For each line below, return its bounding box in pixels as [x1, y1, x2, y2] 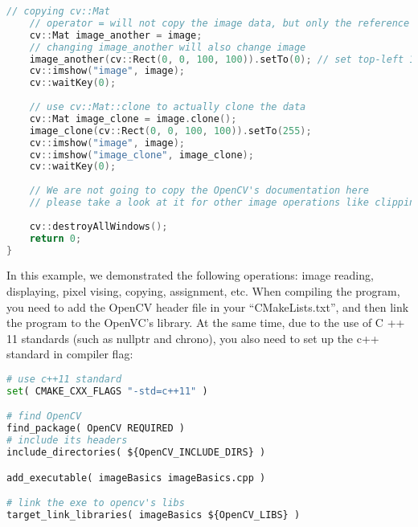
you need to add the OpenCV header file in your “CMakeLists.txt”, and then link [6, 298, 409, 315]
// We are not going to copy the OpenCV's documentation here [29, 185, 370, 197]
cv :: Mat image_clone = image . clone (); [29, 112, 237, 125]
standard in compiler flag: [6, 345, 133, 362]
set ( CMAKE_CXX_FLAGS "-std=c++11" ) [6, 385, 208, 397]
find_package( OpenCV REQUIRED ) [6, 423, 185, 435]
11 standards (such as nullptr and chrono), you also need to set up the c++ [6, 329, 379, 346]
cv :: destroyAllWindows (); [29, 220, 168, 232]
